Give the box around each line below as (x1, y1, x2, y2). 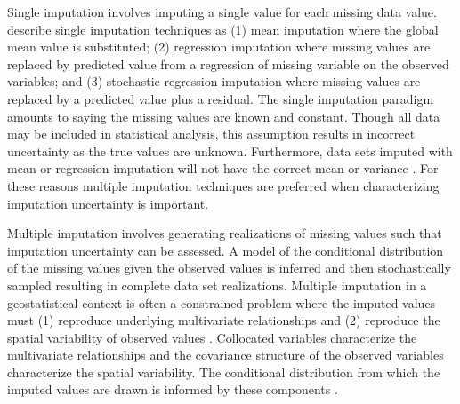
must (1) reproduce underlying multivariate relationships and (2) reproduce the (7, 311, 440, 329)
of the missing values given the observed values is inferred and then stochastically (7, 258, 451, 277)
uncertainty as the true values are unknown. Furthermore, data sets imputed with (7, 141, 453, 160)
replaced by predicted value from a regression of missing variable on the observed (7, 54, 449, 73)
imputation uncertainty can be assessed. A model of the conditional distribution (7, 241, 444, 259)
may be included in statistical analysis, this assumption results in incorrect (7, 124, 416, 143)
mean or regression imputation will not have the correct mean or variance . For (7, 159, 439, 178)
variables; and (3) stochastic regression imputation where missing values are (7, 72, 421, 91)
